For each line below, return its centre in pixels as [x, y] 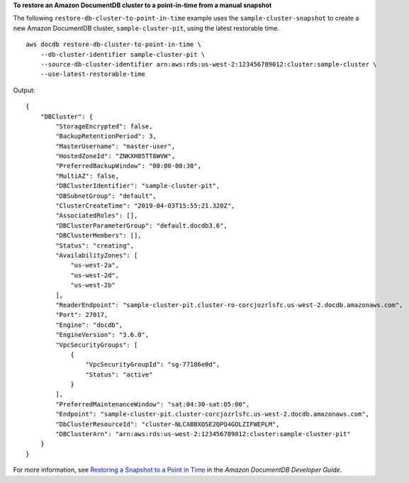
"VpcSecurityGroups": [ [97, 345]
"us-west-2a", [95, 265]
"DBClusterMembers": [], [99, 235]
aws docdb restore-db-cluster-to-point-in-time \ [114, 45]
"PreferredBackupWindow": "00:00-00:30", [129, 166]
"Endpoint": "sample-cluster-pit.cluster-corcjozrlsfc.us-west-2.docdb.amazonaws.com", [213, 414]
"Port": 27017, [82, 315]
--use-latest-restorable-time [93, 74]
